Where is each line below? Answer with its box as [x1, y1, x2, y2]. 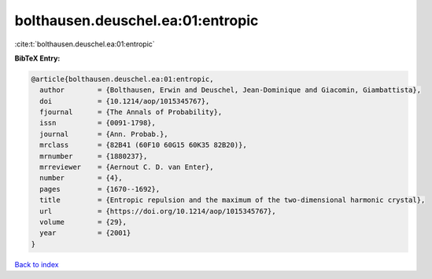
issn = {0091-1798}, [39, 119, 157, 127]
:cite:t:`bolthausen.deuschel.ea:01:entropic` [14, 39, 155, 49]
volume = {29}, [39, 218, 127, 226]
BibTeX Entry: [14, 53, 61, 63]
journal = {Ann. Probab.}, [39, 130, 168, 138]
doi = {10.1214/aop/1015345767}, [39, 97, 210, 105]
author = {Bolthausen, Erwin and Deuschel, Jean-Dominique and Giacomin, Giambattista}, [39, 86, 421, 94]
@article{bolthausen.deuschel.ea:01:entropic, [31, 75, 214, 83]
